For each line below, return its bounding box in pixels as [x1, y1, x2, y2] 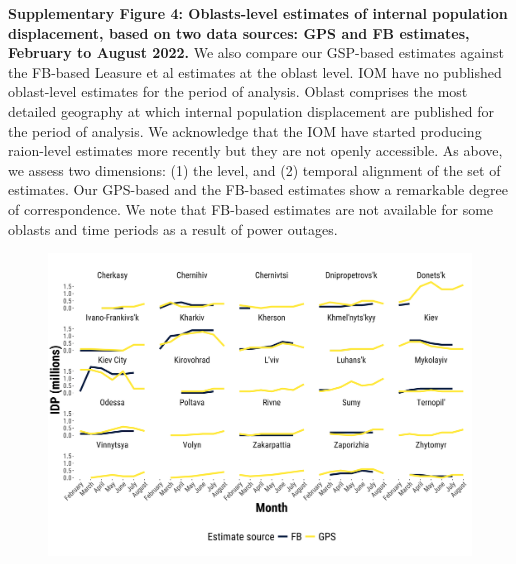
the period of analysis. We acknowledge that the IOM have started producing [8, 120, 482, 141]
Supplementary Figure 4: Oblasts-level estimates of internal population [8, 3, 508, 23]
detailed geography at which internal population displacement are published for [8, 100, 495, 121]
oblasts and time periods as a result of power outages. [8, 218, 338, 239]
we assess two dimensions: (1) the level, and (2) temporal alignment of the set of [8, 159, 501, 180]
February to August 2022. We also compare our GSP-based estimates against [8, 42, 504, 63]
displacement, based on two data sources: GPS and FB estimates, [8, 22, 470, 43]
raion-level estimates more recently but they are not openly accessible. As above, [8, 140, 503, 161]
